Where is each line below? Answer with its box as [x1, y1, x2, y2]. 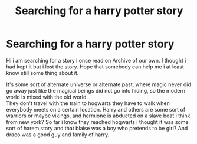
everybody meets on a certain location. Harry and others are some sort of [6, 106, 186, 113]
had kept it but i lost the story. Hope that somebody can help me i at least [6, 63, 184, 70]
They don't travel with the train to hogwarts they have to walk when [6, 99, 170, 107]
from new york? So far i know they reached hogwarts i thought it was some [6, 118, 189, 125]
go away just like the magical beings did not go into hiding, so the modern [6, 87, 186, 94]
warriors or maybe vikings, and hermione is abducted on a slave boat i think [6, 112, 191, 119]
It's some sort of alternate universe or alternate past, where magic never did [6, 81, 192, 88]
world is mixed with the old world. [6, 93, 88, 100]
